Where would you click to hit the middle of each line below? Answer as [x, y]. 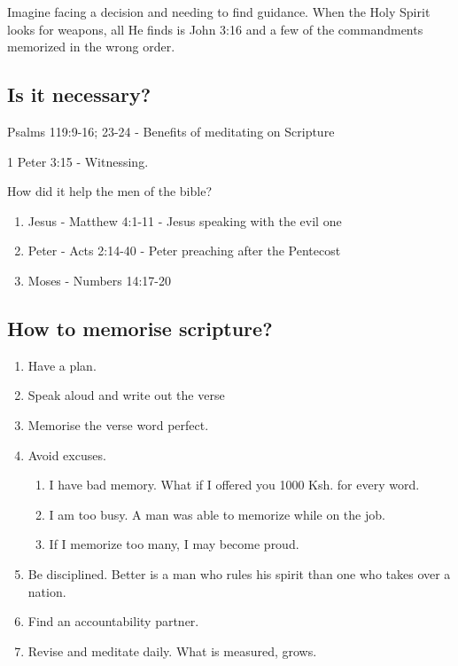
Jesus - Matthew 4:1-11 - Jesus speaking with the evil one [185, 220]
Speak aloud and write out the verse [126, 395]
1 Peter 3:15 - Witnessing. [78, 161]
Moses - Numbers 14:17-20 [100, 280]
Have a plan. [62, 365]
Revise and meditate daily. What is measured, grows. [172, 650]
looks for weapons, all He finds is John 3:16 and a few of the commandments [215, 29]
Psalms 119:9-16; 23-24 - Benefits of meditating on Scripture [171, 131]
